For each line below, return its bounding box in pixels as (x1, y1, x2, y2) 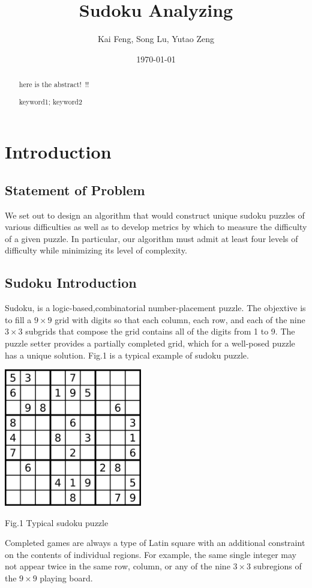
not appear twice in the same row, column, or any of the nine (5, 560, 230, 572)
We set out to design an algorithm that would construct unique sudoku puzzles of (5, 208, 305, 221)
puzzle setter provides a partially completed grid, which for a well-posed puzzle (5, 337, 295, 350)
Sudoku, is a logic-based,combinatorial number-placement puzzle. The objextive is (5, 302, 306, 314)
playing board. (40, 571, 93, 584)
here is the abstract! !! (19, 79, 89, 89)
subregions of (253, 560, 302, 572)
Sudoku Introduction (5, 273, 137, 292)
